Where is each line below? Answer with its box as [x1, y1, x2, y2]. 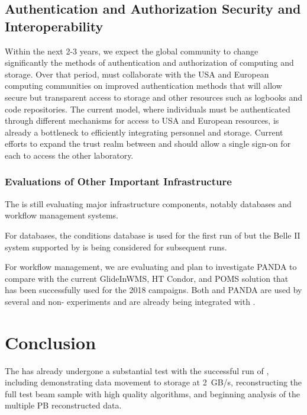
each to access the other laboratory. [5, 149, 134, 161]
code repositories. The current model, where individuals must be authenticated [5, 102, 290, 115]
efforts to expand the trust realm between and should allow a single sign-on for [5, 137, 291, 150]
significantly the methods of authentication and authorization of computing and [5, 56, 294, 69]
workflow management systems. [5, 209, 118, 221]
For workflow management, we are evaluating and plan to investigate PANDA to [5, 260, 297, 273]
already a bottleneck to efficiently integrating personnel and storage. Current [5, 126, 283, 138]
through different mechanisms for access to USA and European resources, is [5, 114, 279, 127]
